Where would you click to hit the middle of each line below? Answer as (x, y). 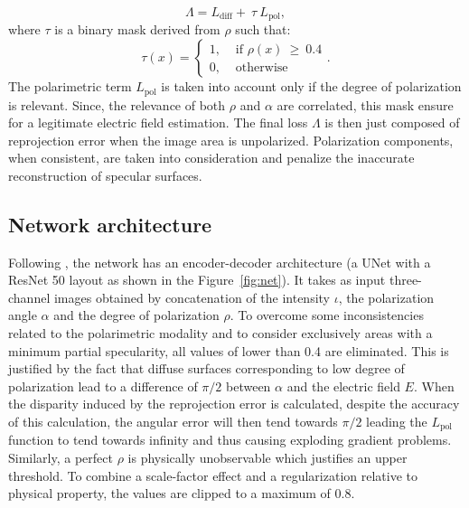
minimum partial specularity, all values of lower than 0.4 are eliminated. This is (229, 350)
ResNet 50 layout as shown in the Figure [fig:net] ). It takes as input (197, 280)
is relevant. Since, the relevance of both (117, 104)
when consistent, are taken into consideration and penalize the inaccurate (211, 158)
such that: (263, 29)
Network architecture (110, 224)
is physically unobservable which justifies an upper (267, 458)
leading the (397, 422)
